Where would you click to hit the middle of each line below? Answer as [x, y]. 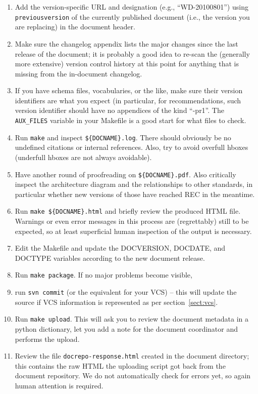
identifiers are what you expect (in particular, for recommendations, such [128, 100]
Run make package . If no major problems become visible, [104, 275]
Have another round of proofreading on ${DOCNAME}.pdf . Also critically [125, 174]
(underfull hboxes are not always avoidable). [83, 157]
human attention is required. [59, 386]
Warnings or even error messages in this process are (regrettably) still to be [132, 221]
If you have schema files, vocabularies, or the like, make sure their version [129, 90]
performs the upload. [47, 339]
